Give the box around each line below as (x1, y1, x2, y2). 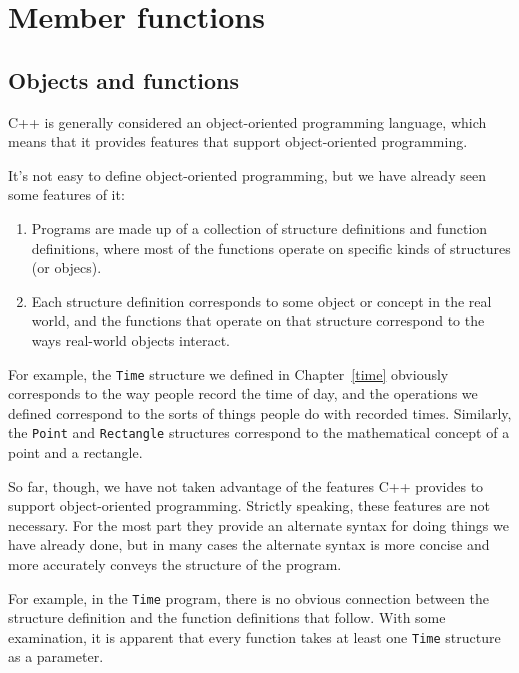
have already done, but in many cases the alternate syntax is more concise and (8, 534, 490, 555)
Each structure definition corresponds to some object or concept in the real (31, 290, 492, 311)
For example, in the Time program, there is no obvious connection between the (8, 587, 490, 608)
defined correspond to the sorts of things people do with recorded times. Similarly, (8, 402, 512, 423)
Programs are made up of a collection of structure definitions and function (31, 217, 488, 238)
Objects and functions (8, 64, 240, 95)
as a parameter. (8, 646, 104, 667)
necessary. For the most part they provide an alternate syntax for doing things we (8, 514, 509, 535)
